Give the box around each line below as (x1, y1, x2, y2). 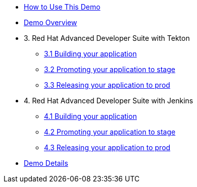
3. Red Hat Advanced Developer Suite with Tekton (24, 34, 190, 42)
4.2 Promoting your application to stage (44, 128, 176, 136)
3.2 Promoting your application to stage (44, 65, 175, 74)
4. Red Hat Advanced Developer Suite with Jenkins (24, 96, 193, 105)
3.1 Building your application (44, 49, 137, 58)
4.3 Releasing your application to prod (44, 143, 171, 152)
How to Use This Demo (24, 3, 101, 11)
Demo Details (24, 159, 68, 167)
